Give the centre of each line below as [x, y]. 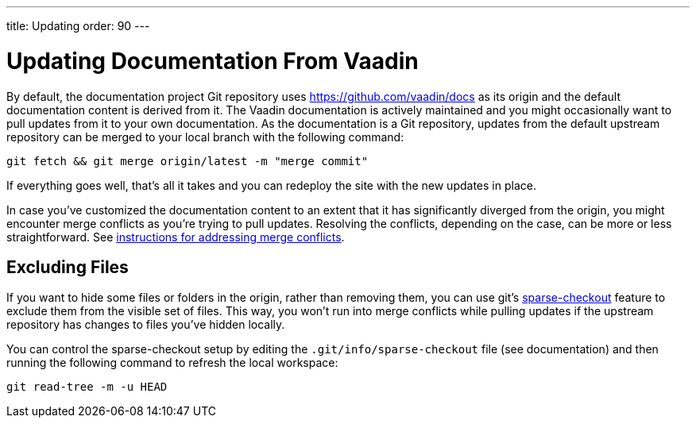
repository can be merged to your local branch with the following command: [205, 137]
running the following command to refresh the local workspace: [172, 363]
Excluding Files [68, 267]
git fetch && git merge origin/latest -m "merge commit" [188, 161]
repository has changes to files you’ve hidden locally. [146, 325]
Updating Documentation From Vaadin [213, 61]
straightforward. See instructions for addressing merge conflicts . [176, 237]
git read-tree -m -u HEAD [87, 387]
